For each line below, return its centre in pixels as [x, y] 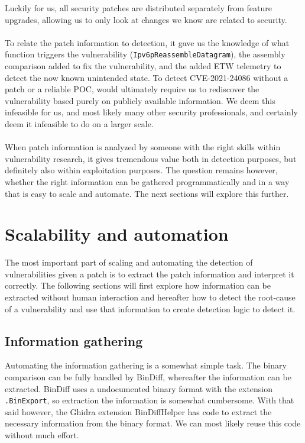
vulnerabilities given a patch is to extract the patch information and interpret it [150, 274]
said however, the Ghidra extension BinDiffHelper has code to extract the [138, 411]
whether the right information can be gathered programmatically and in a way [147, 181]
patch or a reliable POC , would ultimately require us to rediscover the [132, 89]
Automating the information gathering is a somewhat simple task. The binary [146, 365]
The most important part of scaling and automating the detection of [129, 262]
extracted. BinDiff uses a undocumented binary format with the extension [139, 388]
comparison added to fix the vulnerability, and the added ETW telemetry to [143, 66]
